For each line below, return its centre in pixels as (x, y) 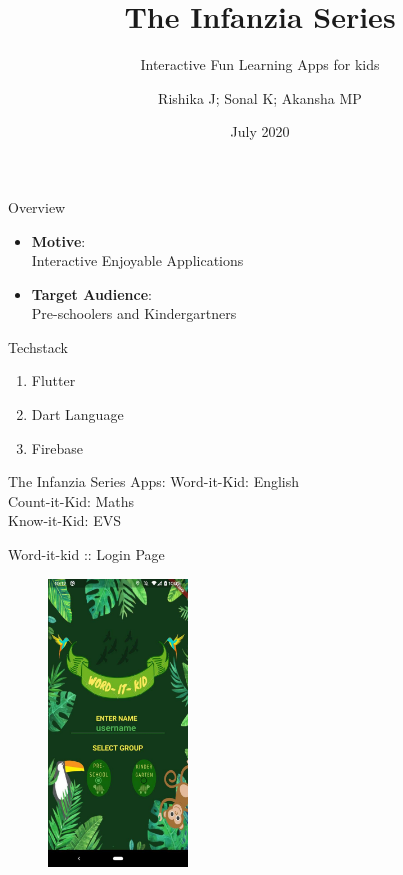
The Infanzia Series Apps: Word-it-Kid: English (154, 481)
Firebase (57, 447)
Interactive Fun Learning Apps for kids (260, 64)
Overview (37, 206)
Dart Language (77, 414)
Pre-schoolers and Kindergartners (134, 313)
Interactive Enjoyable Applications (137, 260)
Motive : (58, 240)
